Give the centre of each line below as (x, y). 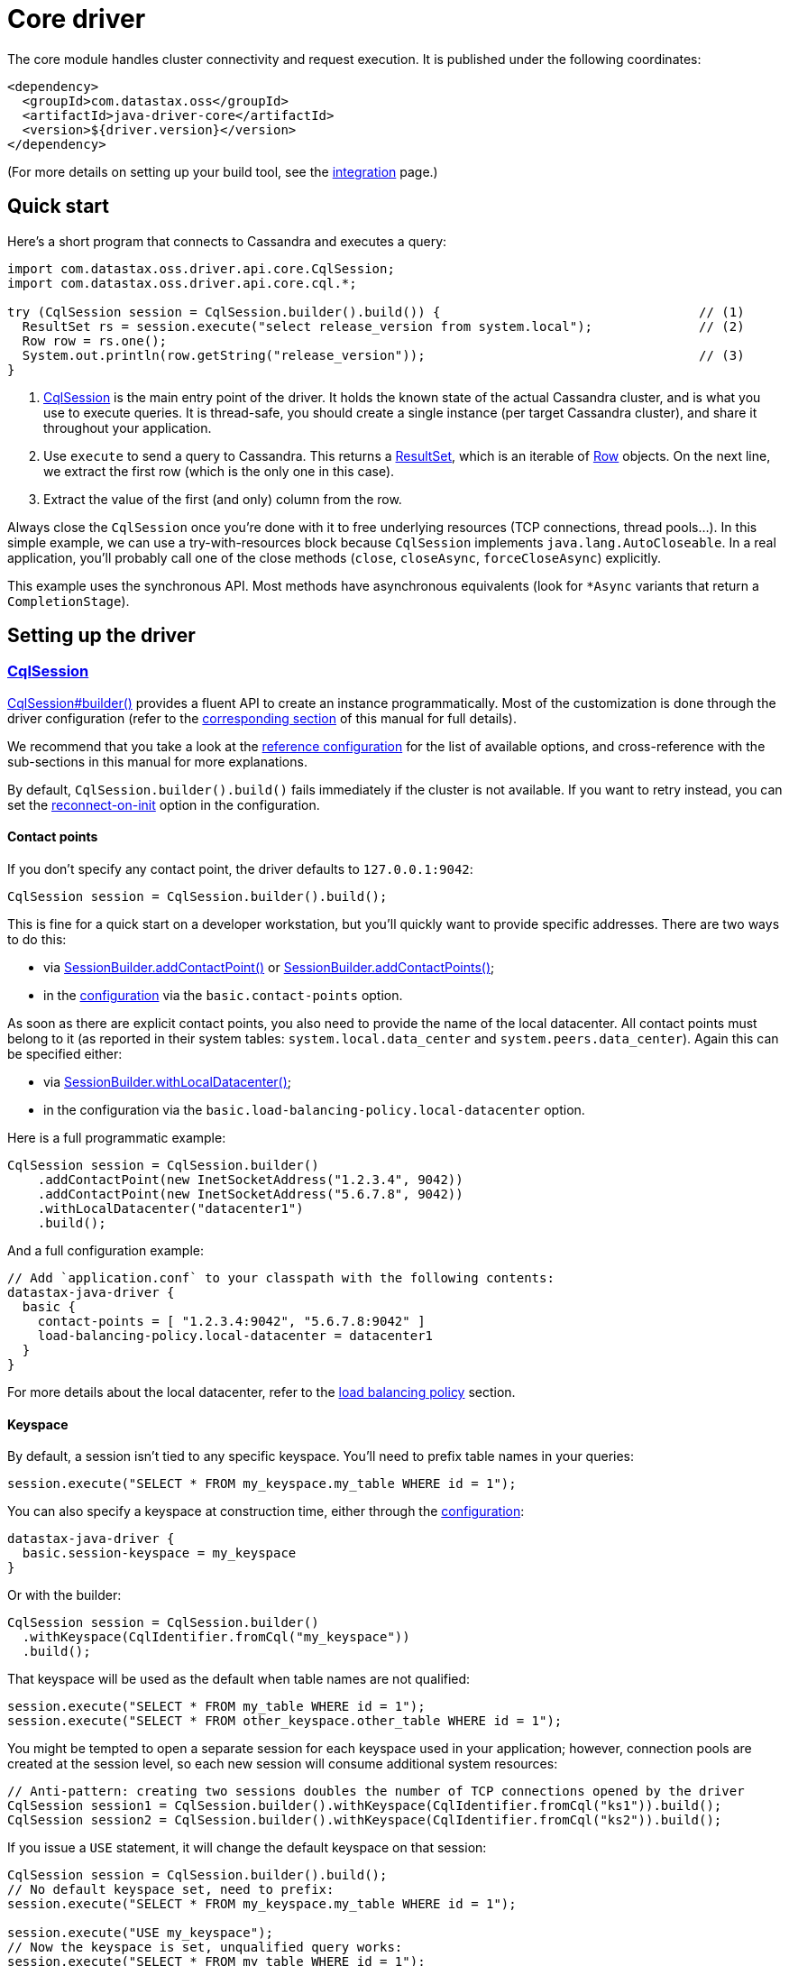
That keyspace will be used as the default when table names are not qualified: (239, 1679)
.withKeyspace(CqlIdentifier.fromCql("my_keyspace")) (216, 1637)
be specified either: (65, 1054)
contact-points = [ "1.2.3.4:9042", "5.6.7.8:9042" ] (231, 1322)
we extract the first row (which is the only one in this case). (219, 471)
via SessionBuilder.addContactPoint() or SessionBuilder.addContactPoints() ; (269, 968)
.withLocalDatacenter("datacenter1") (170, 1209)
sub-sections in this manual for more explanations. (157, 761)
